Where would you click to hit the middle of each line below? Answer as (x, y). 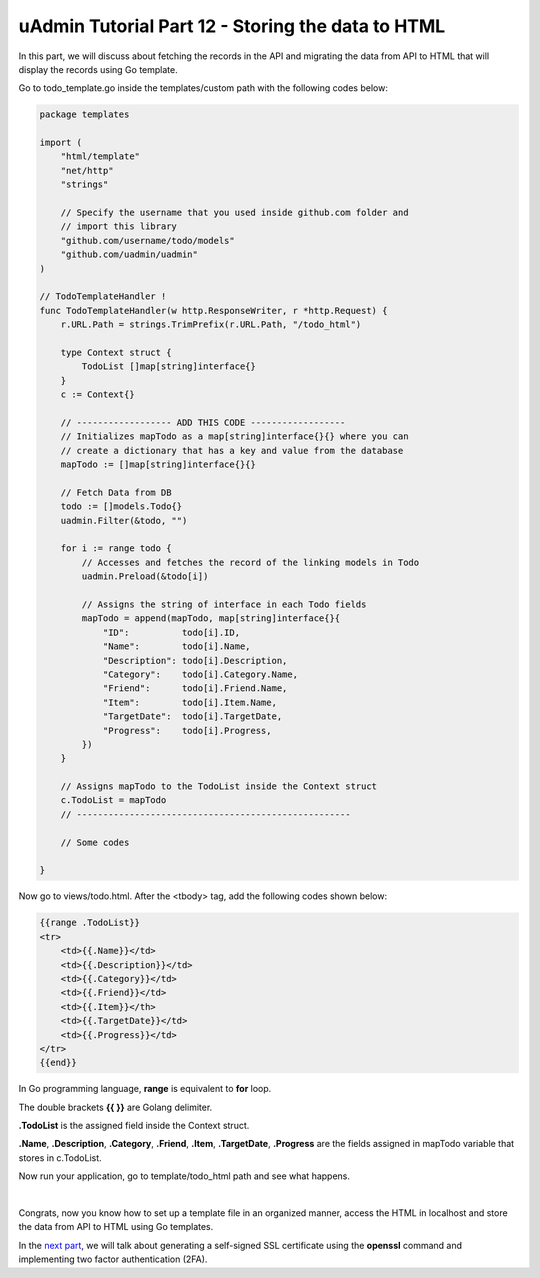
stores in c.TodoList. (60, 1157)
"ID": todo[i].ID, (171, 632)
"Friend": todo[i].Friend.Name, (195, 688)
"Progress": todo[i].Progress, (187, 730)
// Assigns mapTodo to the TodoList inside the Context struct (219, 786)
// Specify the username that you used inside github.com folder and (234, 213)
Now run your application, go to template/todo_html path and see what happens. (184, 1176)
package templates (84, 114)
